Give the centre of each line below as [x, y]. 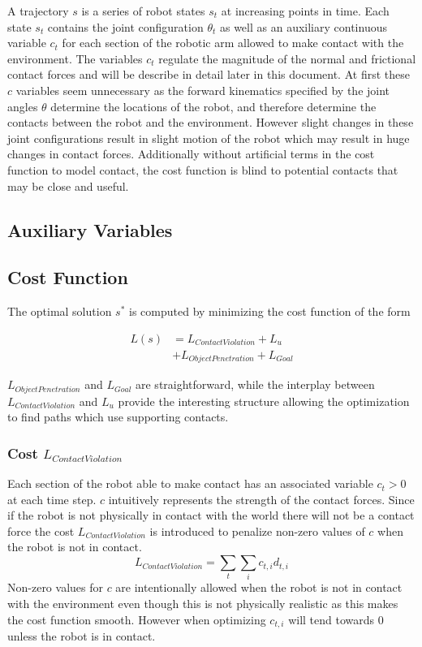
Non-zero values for [55, 587]
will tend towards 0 [336, 619]
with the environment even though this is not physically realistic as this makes [203, 603]
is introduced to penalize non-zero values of [257, 531]
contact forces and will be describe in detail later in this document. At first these [209, 74]
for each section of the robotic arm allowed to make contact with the [233, 43]
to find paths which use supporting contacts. [118, 417]
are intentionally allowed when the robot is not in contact [259, 587]
